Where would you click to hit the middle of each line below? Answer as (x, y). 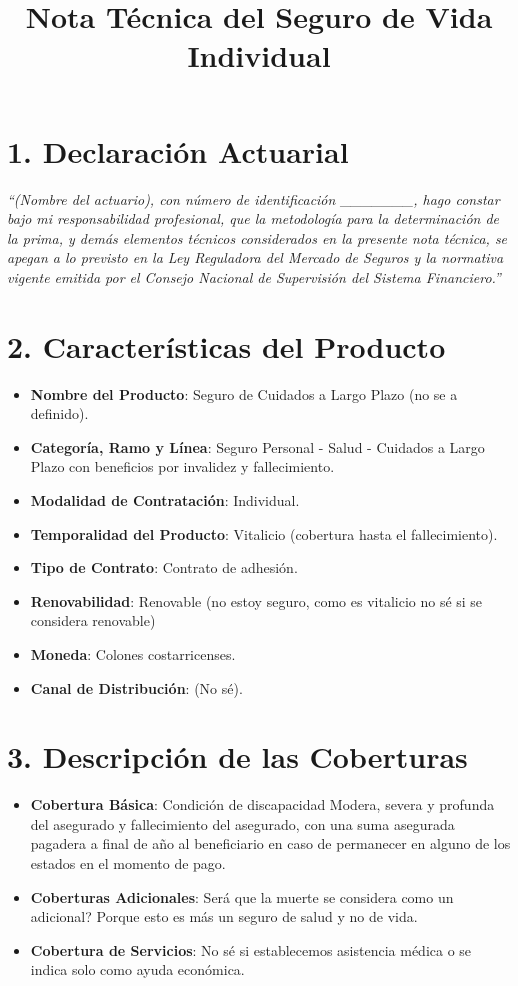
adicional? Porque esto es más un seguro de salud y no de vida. (224, 916)
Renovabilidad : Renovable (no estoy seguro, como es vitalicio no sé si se (256, 600)
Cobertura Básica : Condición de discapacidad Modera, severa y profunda (262, 804)
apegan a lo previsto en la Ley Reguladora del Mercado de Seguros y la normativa (255, 257)
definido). (59, 413)
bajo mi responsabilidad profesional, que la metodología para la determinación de (253, 218)
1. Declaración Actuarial (178, 150)
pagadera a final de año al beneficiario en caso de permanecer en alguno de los (270, 843)
